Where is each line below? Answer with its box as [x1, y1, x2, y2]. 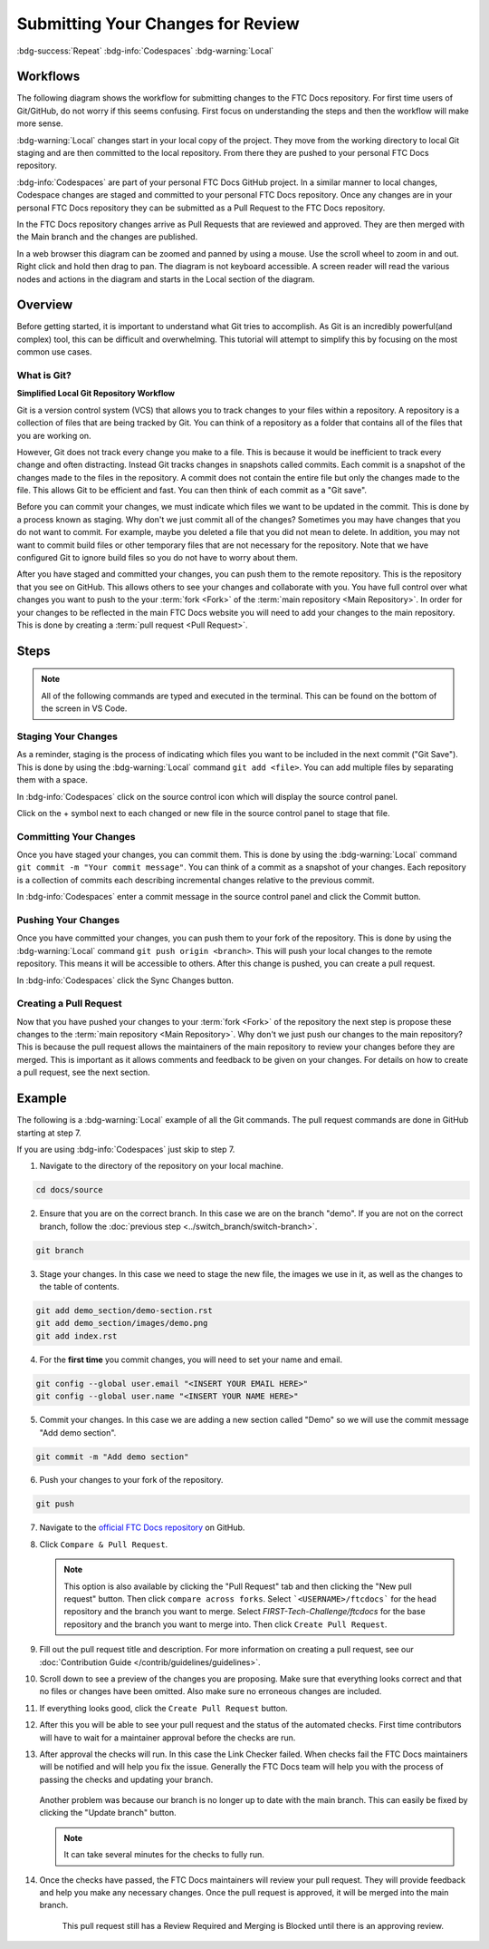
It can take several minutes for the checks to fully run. [63, 1849, 264, 1860]
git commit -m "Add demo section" [35, 1451, 189, 1462]
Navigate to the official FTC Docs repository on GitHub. [39, 1522, 245, 1533]
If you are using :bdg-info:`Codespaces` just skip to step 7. [16, 1144, 235, 1155]
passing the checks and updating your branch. [39, 1774, 214, 1785]
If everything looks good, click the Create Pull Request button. [39, 1702, 289, 1713]
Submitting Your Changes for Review [16, 14, 301, 34]
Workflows [16, 69, 81, 84]
